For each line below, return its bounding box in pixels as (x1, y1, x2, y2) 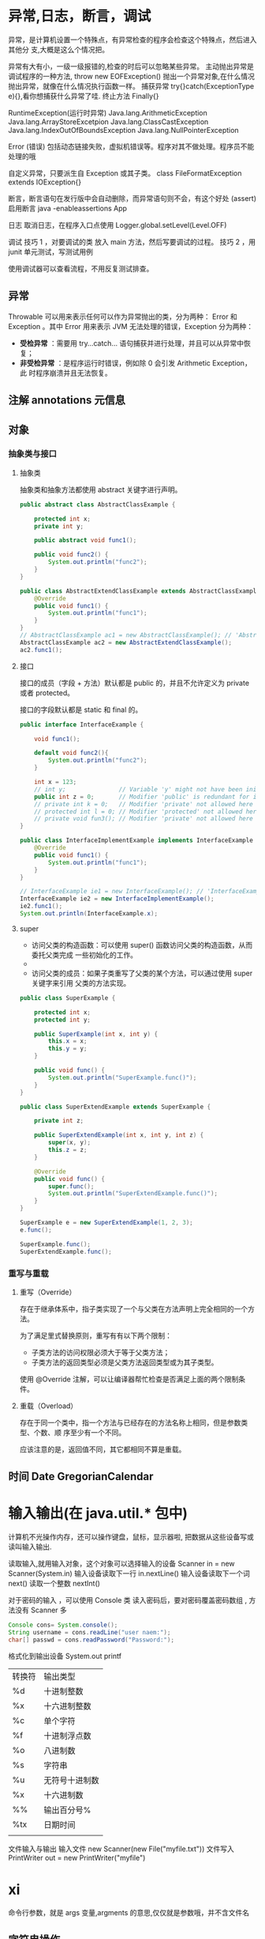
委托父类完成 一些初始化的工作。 (31, 950, 138, 960)
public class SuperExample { (19, 994, 116, 1002)
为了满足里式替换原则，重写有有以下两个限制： (19, 1331, 172, 1340)
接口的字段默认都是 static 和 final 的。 (19, 705, 143, 714)
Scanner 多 (30, 1605, 67, 1615)
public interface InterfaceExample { (19, 721, 144, 729)
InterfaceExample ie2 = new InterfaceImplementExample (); (19, 895, 215, 903)
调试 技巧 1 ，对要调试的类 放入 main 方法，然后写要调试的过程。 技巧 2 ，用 (8, 237, 256, 246)
